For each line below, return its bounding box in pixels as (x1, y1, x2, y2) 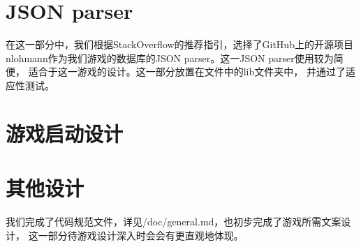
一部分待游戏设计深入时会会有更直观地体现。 (38, 227, 244, 242)
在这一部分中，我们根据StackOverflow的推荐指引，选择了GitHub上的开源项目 (6, 37, 353, 52)
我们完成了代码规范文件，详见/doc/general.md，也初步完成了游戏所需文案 (6, 214, 341, 228)
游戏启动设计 (6, 119, 124, 147)
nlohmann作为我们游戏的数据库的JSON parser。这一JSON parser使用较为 (6, 50, 334, 65)
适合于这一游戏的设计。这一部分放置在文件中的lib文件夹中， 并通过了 (28, 64, 346, 79)
